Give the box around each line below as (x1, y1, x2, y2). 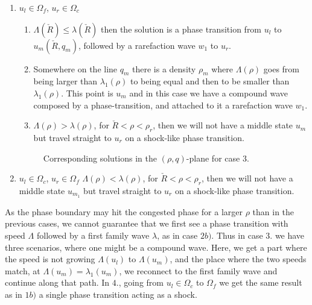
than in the (252, 205, 294, 218)
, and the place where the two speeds (170, 253, 307, 265)
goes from (263, 62, 299, 75)
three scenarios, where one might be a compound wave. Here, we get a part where (5, 241, 307, 253)
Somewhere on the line (33, 62, 118, 75)
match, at (5, 264, 40, 277)
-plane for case (186, 151, 240, 164)
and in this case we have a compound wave (129, 86, 288, 99)
